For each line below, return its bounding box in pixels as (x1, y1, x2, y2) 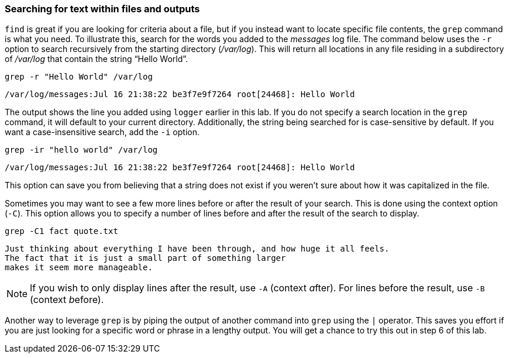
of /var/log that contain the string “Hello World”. (5, 54, 188, 64)
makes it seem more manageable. (5, 263, 153, 273)
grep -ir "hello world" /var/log (5, 145, 158, 155)
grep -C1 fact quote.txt (5, 226, 118, 236)
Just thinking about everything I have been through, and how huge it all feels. (5, 244, 390, 254)
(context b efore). (30, 294, 104, 306)
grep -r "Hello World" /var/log (5, 72, 153, 82)
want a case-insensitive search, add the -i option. (5, 127, 200, 137)
